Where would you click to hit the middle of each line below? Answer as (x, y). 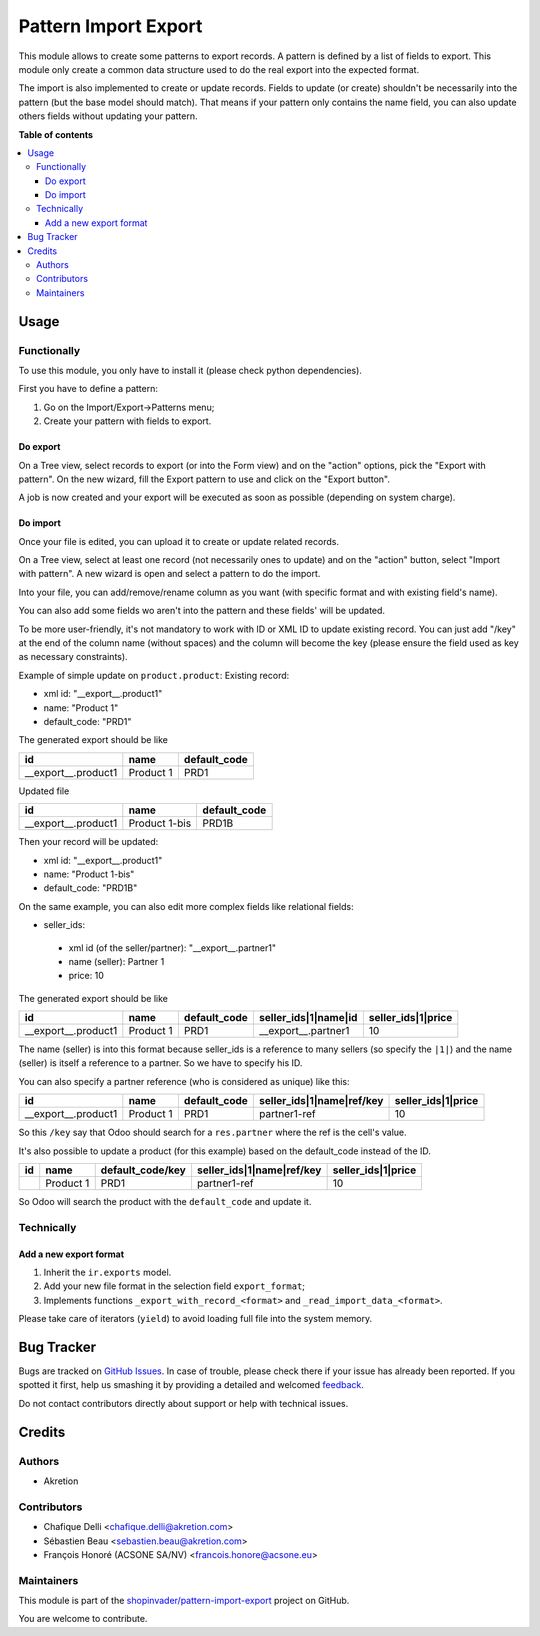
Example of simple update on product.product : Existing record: (154, 675)
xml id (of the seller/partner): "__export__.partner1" (172, 947)
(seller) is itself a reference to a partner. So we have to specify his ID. (160, 1063)
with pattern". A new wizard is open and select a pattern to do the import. (169, 574)
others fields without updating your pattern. (108, 116)
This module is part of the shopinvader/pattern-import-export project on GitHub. (184, 1601)
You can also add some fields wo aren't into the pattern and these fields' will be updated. (201, 611)
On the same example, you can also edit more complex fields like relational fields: (186, 906)
